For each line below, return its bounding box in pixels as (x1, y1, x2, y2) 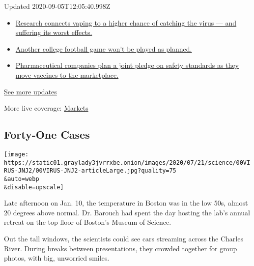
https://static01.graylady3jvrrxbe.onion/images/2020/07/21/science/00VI (4, 159, 251, 166)
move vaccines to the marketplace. (15, 69, 119, 80)
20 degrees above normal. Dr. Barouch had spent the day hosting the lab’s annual (4, 207, 250, 217)
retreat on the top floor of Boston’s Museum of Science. (4, 217, 171, 227)
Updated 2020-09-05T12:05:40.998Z (4, 1, 111, 11)
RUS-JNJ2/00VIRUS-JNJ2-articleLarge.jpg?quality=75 (4, 167, 176, 175)
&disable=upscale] (4, 183, 64, 191)
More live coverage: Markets (4, 103, 88, 113)
